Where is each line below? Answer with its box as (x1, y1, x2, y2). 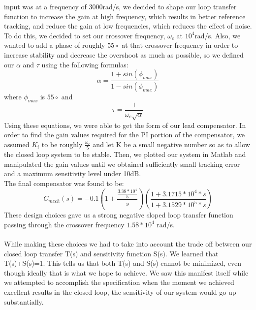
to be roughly (41, 139, 83, 149)
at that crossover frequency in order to (122, 40, 238, 50)
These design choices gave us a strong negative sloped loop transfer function (4, 210, 233, 220)
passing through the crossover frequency (4, 219, 125, 229)
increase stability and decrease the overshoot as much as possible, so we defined (4, 49, 244, 60)
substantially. (4, 296, 44, 307)
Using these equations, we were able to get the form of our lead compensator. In (4, 120, 246, 130)
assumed (4, 139, 30, 149)
